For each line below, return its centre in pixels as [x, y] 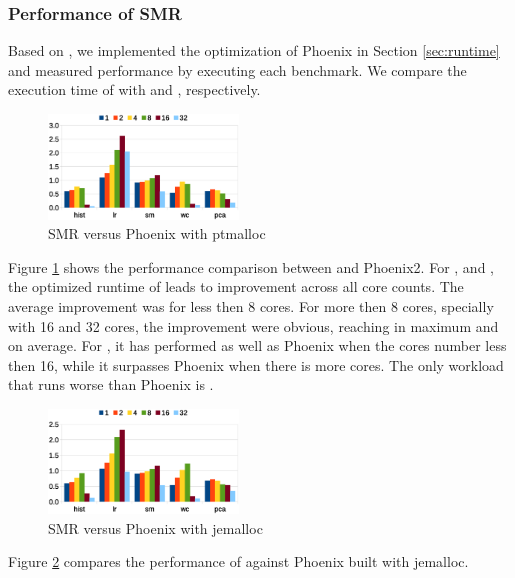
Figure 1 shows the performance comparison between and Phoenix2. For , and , [251, 266]
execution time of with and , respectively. [134, 89]
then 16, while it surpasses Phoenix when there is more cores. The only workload [256, 364]
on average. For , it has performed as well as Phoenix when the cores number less [257, 345]
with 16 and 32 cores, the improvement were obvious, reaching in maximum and [253, 325]
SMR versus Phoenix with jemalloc [155, 527]
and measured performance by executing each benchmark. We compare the [237, 69]
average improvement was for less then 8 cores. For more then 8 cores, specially [251, 306]
